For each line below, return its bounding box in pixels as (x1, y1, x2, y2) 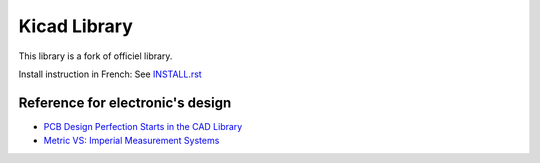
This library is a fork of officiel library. (18, 50, 173, 62)
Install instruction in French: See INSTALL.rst (18, 68, 202, 80)
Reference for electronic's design (18, 94, 232, 111)
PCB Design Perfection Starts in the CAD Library (43, 120, 243, 132)
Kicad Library (18, 15, 134, 37)
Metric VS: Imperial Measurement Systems (43, 135, 220, 147)
